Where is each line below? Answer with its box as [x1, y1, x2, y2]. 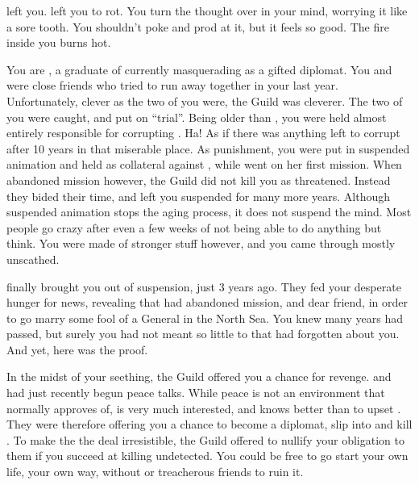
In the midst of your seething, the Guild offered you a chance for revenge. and [6, 368, 392, 385]
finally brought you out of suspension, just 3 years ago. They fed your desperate [6, 278, 401, 295]
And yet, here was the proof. [6, 341, 148, 357]
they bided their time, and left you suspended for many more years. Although [6, 187, 391, 204]
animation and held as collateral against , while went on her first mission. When [6, 156, 402, 173]
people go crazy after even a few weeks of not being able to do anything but [6, 219, 382, 236]
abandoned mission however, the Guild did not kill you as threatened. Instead [6, 171, 391, 188]
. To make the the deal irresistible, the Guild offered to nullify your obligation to [6, 431, 404, 448]
